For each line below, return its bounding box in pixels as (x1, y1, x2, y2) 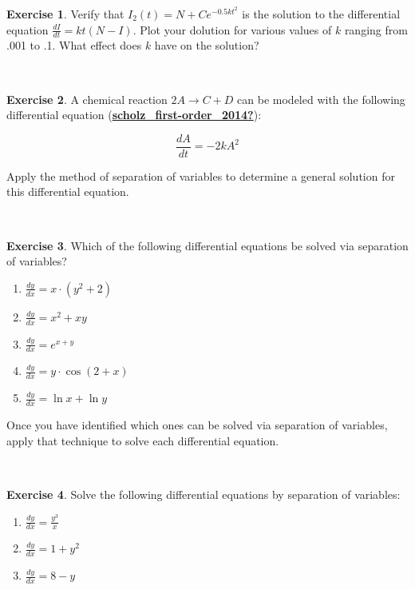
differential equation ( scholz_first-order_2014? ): (6, 106, 262, 123)
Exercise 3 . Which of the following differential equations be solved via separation (6, 237, 409, 253)
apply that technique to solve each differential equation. (6, 432, 279, 448)
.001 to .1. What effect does (6, 37, 142, 54)
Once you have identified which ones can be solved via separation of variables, (6, 417, 388, 433)
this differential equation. (6, 183, 129, 200)
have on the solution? (154, 37, 259, 54)
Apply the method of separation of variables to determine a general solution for (6, 167, 395, 184)
